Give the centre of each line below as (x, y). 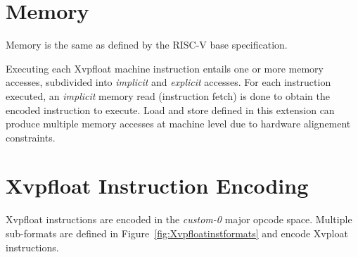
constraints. (31, 137)
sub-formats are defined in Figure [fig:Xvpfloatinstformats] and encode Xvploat (177, 233)
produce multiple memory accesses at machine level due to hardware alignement (178, 124)
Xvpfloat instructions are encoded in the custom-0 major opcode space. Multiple (179, 219)
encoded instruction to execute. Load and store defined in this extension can (170, 109)
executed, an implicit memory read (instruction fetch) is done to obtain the (168, 95)
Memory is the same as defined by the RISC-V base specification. (147, 45)
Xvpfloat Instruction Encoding (157, 186)
